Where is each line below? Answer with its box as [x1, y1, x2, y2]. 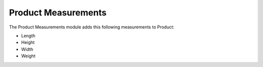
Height [21, 40, 35, 45]
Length [21, 33, 36, 39]
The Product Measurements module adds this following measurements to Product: [9, 24, 175, 30]
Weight [21, 53, 36, 59]
